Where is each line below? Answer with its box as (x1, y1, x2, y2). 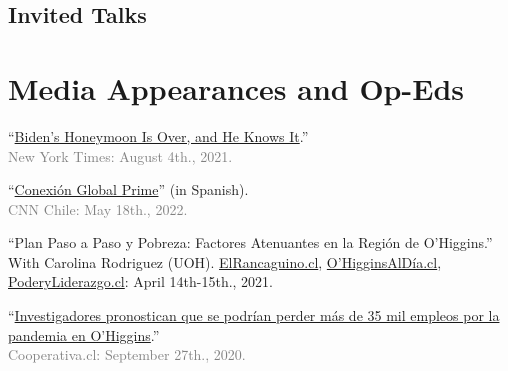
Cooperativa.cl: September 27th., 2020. (8, 344, 246, 365)
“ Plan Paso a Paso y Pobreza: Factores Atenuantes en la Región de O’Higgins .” (8, 232, 493, 253)
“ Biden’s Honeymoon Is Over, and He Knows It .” (8, 125, 309, 146)
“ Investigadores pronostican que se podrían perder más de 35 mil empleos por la (8, 305, 500, 326)
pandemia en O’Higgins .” (8, 324, 160, 345)
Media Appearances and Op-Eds (8, 67, 465, 108)
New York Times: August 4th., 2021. (8, 145, 233, 166)
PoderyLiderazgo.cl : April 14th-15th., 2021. (8, 271, 274, 292)
